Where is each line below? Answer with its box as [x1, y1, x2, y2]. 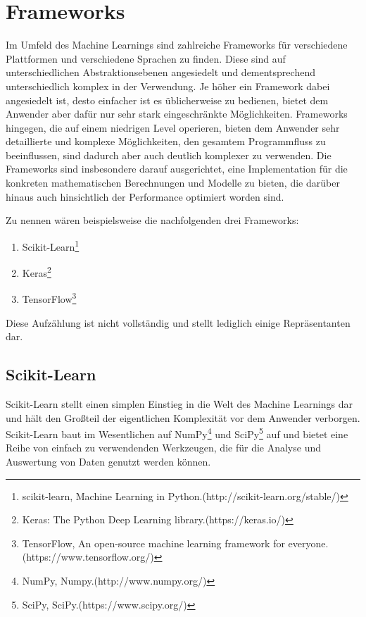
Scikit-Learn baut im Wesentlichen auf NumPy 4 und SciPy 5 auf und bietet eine [6, 425, 348, 441]
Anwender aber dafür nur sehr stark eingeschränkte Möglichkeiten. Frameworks [6, 106, 348, 121]
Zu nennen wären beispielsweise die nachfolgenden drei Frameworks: [6, 213, 299, 228]
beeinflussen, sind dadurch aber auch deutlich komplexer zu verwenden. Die [6, 147, 332, 162]
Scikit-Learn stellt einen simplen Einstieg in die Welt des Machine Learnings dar [6, 396, 353, 411]
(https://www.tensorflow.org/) [22, 549, 154, 564]
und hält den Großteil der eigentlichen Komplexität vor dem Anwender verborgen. [6, 410, 360, 425]
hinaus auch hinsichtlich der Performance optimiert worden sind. [6, 189, 284, 204]
